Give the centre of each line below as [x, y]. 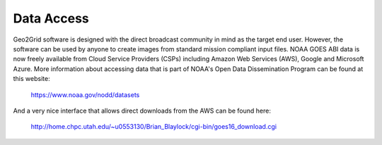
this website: [31, 79]
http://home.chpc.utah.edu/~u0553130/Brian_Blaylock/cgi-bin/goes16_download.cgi [154, 127]
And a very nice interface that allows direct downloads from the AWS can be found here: [142, 111]
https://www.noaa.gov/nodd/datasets [85, 94]
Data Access [51, 18]
